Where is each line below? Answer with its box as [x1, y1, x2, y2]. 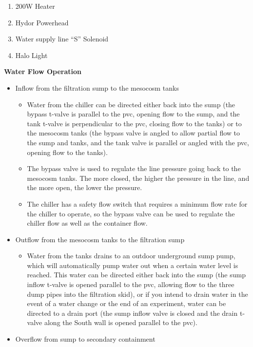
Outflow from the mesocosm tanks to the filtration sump [15, 234, 185, 244]
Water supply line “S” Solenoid [15, 34, 109, 44]
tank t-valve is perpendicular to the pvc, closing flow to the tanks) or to [27, 118, 242, 128]
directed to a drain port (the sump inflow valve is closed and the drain [27, 308, 238, 318]
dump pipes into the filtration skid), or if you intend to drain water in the [27, 289, 248, 299]
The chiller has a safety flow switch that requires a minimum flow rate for [27, 198, 248, 209]
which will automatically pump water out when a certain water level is [27, 260, 238, 270]
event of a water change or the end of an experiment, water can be [27, 298, 226, 308]
